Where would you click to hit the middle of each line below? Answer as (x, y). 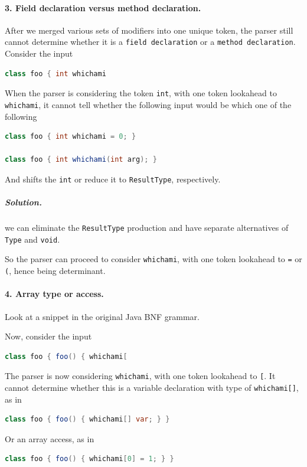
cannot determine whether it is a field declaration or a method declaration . (150, 42)
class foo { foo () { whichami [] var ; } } (87, 419)
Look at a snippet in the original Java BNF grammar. (102, 316)
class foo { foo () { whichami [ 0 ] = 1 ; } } (89, 459)
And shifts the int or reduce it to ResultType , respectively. (113, 179)
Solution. (23, 202)
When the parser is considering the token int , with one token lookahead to (141, 93)
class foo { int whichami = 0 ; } (71, 137)
